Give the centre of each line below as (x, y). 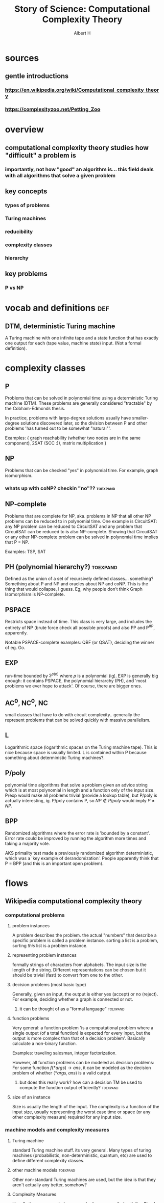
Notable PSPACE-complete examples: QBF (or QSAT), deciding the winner (80, 642)
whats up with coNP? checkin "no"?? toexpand (60, 488)
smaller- (140, 418)
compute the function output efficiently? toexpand (69, 1088)
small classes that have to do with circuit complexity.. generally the (73, 715)
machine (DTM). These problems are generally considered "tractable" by (79, 403)
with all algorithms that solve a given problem (60, 175)
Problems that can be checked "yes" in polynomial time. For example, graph (82, 470)
